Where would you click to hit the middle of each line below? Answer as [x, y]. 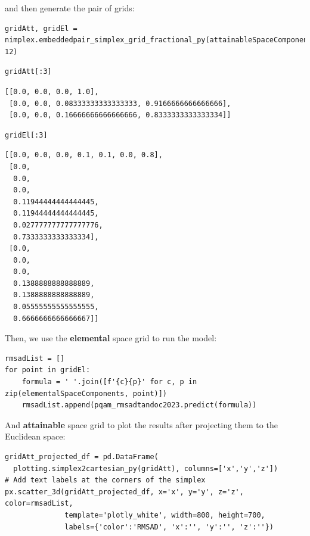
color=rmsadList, [39, 504]
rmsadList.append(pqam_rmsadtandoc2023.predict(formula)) [139, 405]
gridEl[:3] [26, 135]
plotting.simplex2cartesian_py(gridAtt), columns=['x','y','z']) [146, 468]
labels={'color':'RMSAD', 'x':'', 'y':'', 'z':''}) [169, 527]
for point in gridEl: [48, 370]
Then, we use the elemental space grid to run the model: [111, 338]
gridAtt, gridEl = [41, 28]
